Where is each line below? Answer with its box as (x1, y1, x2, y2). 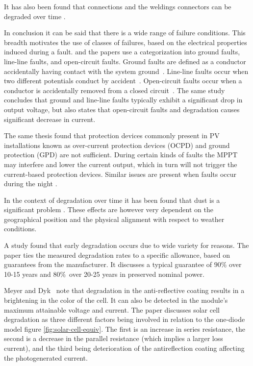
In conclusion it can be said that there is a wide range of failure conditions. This (4, 27, 246, 38)
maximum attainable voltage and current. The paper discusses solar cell (4, 304, 220, 315)
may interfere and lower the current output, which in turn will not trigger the (4, 159, 237, 169)
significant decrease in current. (4, 114, 96, 124)
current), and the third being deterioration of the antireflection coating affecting (4, 343, 245, 353)
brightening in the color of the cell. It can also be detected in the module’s (4, 295, 228, 305)
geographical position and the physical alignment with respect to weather (4, 214, 225, 224)
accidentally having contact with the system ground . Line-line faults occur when (4, 66, 249, 76)
